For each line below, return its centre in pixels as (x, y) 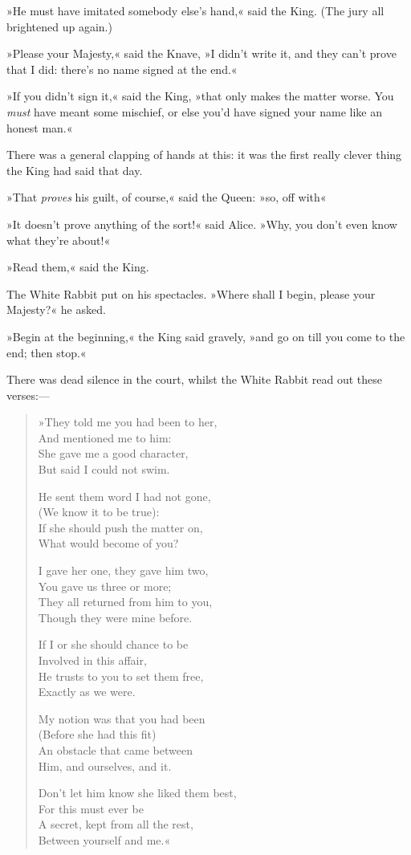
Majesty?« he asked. (56, 309)
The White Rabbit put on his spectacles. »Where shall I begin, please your (191, 293)
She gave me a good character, (113, 453)
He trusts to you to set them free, (121, 676)
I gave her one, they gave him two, (123, 570)
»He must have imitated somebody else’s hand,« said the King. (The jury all (195, 10)
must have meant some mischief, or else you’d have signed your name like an (194, 111)
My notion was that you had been (122, 718)
